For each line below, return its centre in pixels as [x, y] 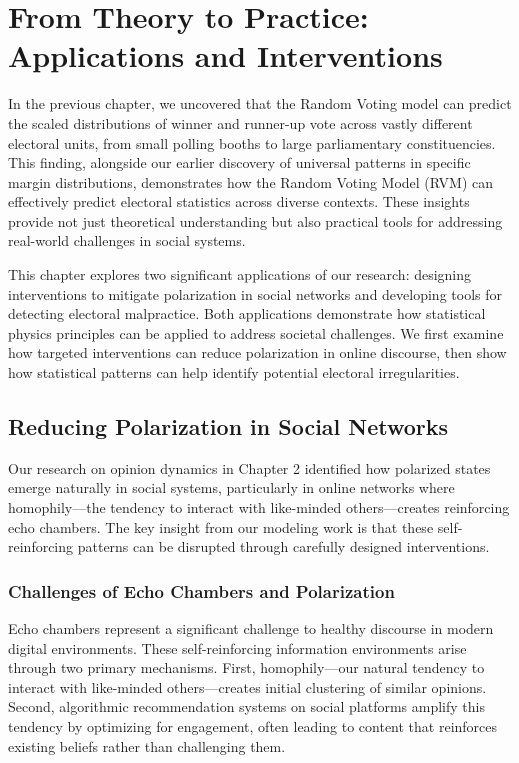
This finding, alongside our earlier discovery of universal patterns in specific [239, 162]
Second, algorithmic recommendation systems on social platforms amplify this [246, 706]
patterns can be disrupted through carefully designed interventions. [283, 546]
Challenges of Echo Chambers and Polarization [201, 590]
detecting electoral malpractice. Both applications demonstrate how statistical [247, 313]
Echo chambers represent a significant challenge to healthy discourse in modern [251, 628]
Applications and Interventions [225, 55]
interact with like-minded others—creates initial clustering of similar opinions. [247, 686]
